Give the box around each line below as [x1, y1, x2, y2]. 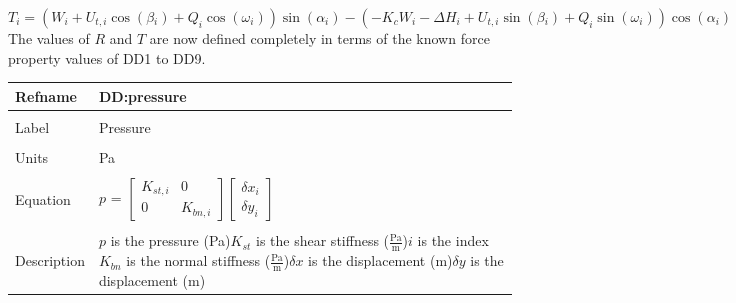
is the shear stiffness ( [256, 230, 390, 251]
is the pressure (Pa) [110, 230, 231, 251]
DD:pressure [98, 85, 187, 106]
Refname [15, 85, 77, 106]
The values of [8, 28, 90, 48]
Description [15, 250, 85, 271]
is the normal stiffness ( [126, 250, 271, 271]
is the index [417, 230, 489, 251]
